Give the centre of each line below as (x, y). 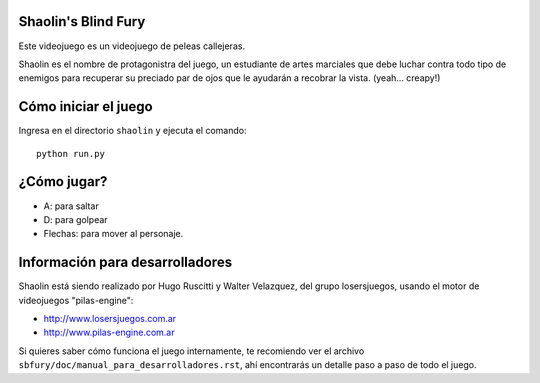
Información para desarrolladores (125, 262)
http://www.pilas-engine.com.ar (109, 332)
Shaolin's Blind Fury (82, 21)
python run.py (70, 153)
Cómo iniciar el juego (86, 106)
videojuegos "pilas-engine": (76, 300)
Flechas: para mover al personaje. (113, 234)
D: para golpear (76, 219)
